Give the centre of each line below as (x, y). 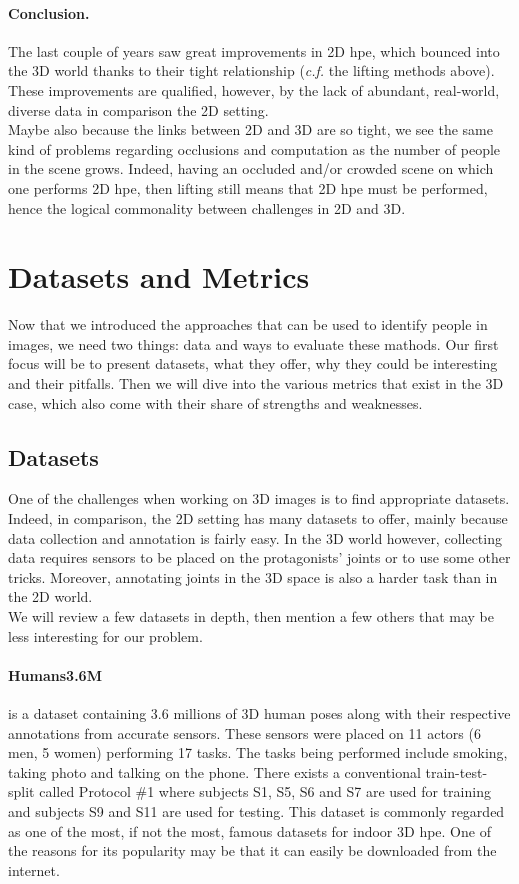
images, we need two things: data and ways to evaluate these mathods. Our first (253, 343)
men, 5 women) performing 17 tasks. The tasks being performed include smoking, (258, 752)
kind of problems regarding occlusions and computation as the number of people (254, 148)
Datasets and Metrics (159, 276)
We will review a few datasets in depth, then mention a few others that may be (251, 616)
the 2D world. (50, 596)
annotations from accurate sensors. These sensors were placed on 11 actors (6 (244, 732)
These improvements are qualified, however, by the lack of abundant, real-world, (254, 89)
